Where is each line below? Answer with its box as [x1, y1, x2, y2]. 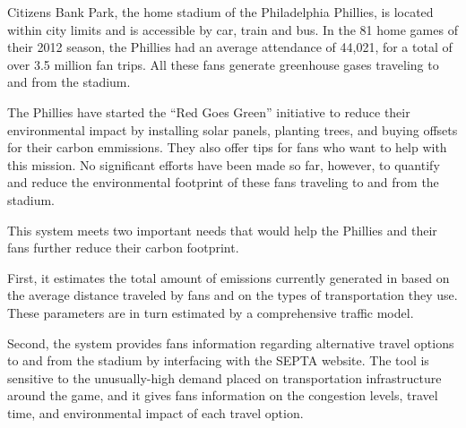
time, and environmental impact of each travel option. [7, 403, 304, 422]
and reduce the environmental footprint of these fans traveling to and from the [7, 173, 439, 192]
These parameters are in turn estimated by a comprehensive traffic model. [7, 303, 414, 321]
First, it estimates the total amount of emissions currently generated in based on [7, 268, 450, 287]
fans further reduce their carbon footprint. [7, 238, 239, 257]
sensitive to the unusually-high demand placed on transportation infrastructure [7, 368, 442, 387]
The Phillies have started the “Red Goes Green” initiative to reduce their [7, 102, 410, 121]
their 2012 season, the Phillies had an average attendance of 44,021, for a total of [7, 38, 453, 56]
